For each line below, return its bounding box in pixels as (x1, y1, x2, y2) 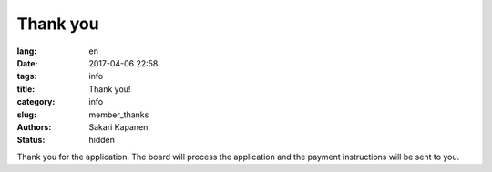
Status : (16, 135, 46, 146)
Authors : (16, 121, 52, 132)
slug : (16, 109, 36, 120)
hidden (88, 135, 116, 146)
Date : (16, 57, 38, 68)
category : (16, 96, 56, 107)
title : (16, 83, 36, 95)
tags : (16, 71, 37, 82)
